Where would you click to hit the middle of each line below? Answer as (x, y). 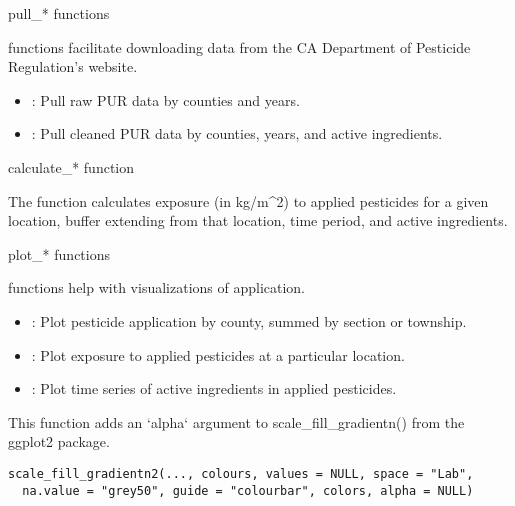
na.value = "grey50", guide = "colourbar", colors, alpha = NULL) (248, 490)
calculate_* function (71, 166)
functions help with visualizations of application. (157, 287)
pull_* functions (59, 13)
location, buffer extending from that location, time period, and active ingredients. (258, 220)
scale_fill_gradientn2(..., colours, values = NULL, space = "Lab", (241, 473)
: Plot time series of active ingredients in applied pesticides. (214, 388)
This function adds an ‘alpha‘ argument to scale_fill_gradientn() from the (236, 421)
